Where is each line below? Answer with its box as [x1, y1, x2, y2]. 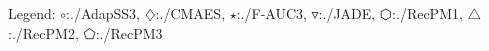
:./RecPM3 [95, 22, 163, 43]
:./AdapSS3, [66, 3, 141, 23]
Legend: [8, 3, 56, 23]
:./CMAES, [155, 3, 226, 23]
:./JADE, [318, 3, 376, 23]
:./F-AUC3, [236, 3, 307, 23]
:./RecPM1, [392, 3, 463, 23]
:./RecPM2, [8, 22, 79, 43]
